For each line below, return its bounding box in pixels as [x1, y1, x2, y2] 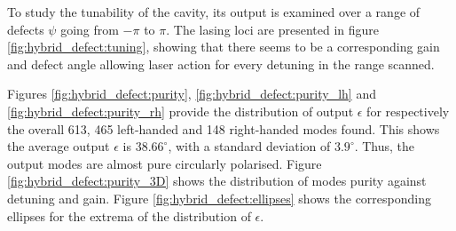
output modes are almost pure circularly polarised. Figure [7, 154, 322, 172]
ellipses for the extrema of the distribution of [7, 206, 251, 225]
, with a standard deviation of [168, 137, 331, 155]
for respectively [366, 101, 450, 120]
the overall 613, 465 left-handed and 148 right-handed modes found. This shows [7, 119, 440, 138]
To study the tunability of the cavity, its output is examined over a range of [7, 3, 421, 20]
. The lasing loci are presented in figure [166, 20, 380, 38]
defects [7, 20, 44, 38]
